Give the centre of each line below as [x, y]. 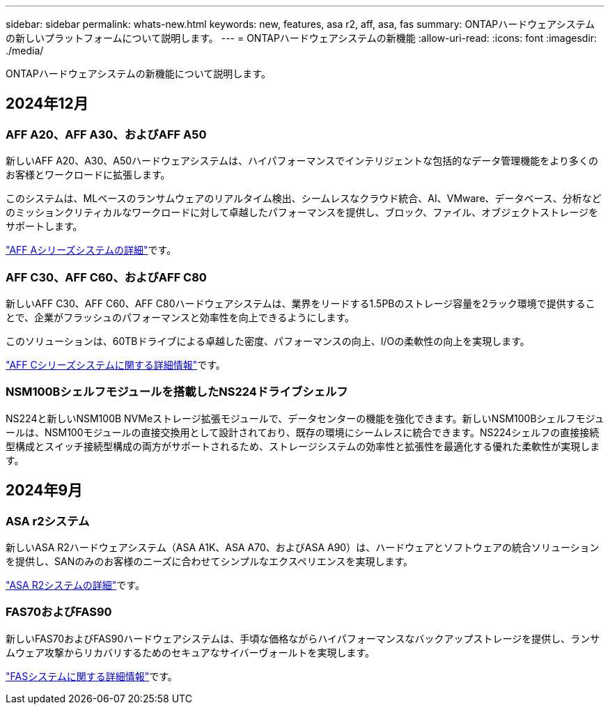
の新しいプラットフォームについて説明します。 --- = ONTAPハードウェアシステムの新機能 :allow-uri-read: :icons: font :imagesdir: [302, 38]
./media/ [25, 51]
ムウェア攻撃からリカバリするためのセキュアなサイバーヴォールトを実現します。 [190, 652]
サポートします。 [44, 226]
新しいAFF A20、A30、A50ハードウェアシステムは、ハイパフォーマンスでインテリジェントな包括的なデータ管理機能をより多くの [302, 161]
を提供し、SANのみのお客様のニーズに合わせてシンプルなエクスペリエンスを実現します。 [209, 561]
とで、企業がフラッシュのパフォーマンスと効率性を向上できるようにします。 [180, 317]
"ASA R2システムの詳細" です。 [75, 585]
